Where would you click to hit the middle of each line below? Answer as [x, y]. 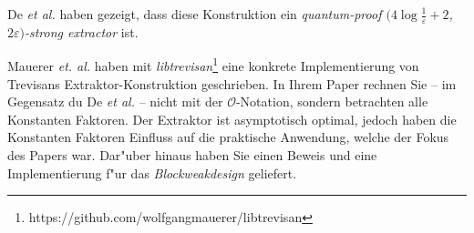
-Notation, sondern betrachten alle [332, 101]
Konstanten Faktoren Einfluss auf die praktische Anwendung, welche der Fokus [228, 137]
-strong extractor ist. [81, 31]
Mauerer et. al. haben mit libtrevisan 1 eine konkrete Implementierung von [213, 65]
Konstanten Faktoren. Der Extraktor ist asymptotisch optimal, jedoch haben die [232, 119]
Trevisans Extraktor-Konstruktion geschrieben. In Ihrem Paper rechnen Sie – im [232, 83]
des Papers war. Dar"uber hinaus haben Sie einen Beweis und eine [192, 155]
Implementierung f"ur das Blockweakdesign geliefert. [152, 172]
